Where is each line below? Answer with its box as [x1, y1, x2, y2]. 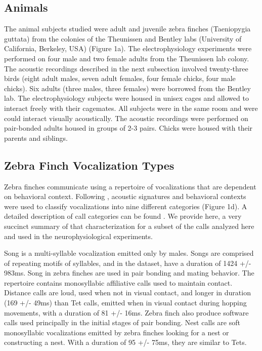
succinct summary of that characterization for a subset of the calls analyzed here [4, 220, 254, 231]
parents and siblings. [4, 132, 68, 143]
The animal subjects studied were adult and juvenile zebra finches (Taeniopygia [4, 23, 251, 34]
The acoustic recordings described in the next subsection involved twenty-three [4, 63, 248, 73]
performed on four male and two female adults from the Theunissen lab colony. [4, 53, 249, 63]
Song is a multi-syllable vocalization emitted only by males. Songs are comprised [4, 248, 254, 258]
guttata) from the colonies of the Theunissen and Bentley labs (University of [4, 33, 242, 44]
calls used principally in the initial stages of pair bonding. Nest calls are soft [4, 317, 240, 328]
